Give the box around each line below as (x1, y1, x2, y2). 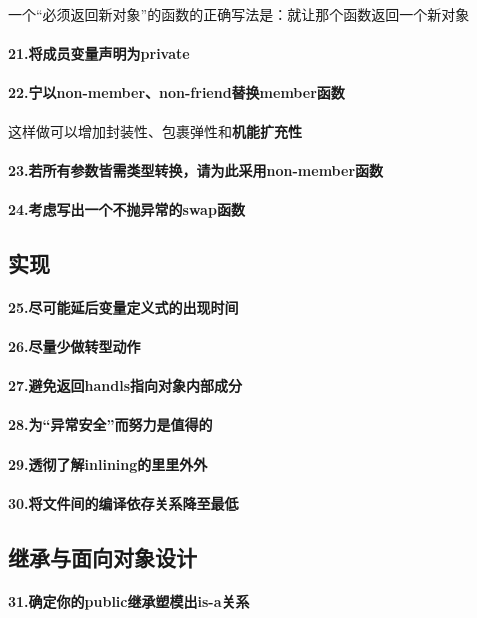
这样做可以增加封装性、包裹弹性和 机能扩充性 (8, 120, 302, 141)
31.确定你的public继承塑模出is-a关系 (8, 590, 250, 611)
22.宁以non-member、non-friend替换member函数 (8, 82, 345, 103)
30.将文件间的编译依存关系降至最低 (8, 492, 239, 513)
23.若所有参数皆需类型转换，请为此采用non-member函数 (8, 159, 384, 180)
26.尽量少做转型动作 (8, 336, 141, 357)
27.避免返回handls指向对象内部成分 (8, 375, 243, 396)
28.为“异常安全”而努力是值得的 (8, 414, 213, 435)
